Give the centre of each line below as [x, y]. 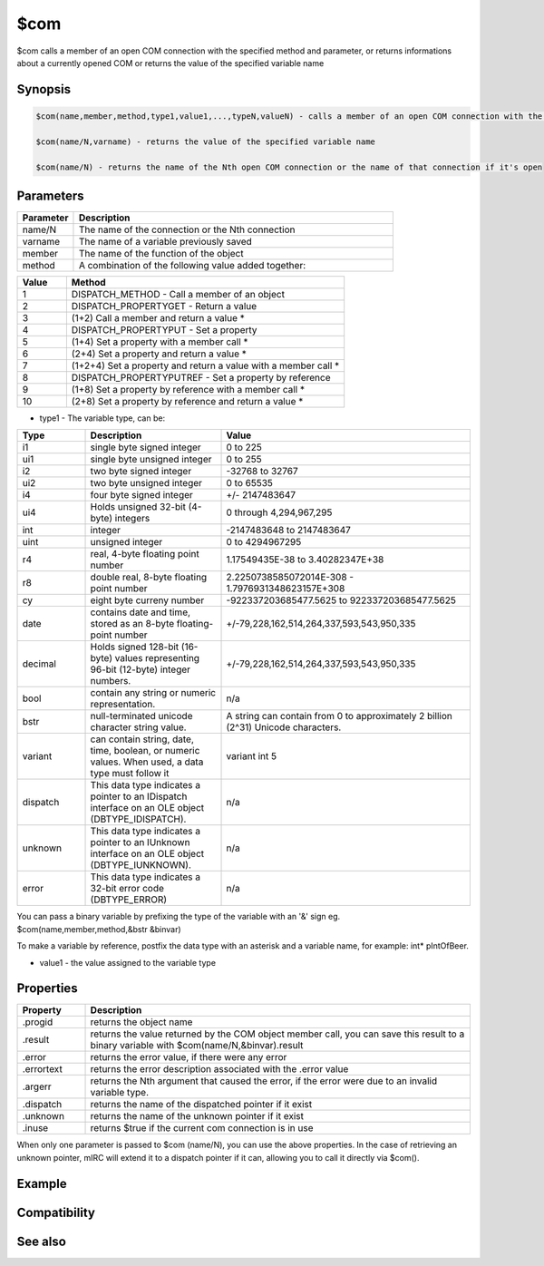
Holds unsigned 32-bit [138, 507]
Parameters [50, 195]
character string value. [138, 727]
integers [132, 519]
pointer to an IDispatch [139, 796]
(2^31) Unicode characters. [284, 727]
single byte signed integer [146, 447]
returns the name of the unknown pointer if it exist [197, 1116]
